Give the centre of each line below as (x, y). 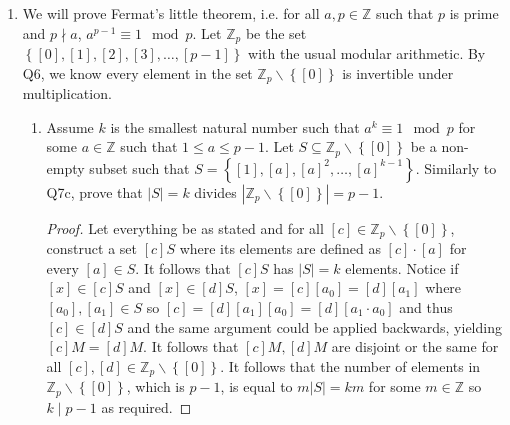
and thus (426, 306)
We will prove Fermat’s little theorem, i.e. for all (171, 13)
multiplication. (67, 93)
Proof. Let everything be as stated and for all (185, 227)
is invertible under (398, 72)
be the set (276, 32)
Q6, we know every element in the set (137, 72)
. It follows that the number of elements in (350, 365)
